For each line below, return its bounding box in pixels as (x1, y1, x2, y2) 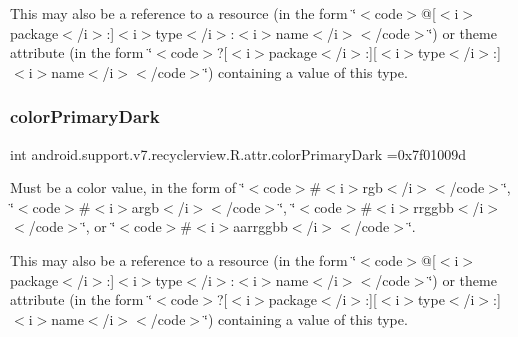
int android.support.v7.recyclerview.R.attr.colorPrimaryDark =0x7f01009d (10, 143, 467, 164)
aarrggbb (233, 216, 288, 237)
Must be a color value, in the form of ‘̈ (10, 177, 245, 198)
